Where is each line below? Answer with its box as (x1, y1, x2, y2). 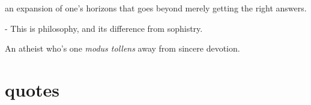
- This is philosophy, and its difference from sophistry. (5, 22, 203, 34)
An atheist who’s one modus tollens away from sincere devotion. (5, 42, 240, 55)
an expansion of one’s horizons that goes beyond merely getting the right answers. (5, 2, 307, 14)
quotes (5, 77, 59, 101)
